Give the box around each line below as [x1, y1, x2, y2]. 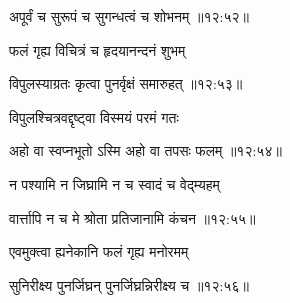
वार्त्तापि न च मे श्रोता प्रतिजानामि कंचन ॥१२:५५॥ [9, 207, 256, 228]
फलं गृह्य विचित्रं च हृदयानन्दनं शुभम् [9, 39, 186, 60]
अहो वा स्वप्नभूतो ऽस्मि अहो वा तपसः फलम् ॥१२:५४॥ [9, 140, 282, 161]
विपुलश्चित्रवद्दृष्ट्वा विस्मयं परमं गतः [9, 106, 179, 127]
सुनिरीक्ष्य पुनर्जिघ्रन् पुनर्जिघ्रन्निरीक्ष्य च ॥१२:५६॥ [9, 274, 249, 295]
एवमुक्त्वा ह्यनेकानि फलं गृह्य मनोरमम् [9, 241, 189, 262]
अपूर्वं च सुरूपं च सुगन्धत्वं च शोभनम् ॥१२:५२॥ [9, 6, 249, 26]
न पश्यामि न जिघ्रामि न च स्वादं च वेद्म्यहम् [9, 173, 220, 194]
